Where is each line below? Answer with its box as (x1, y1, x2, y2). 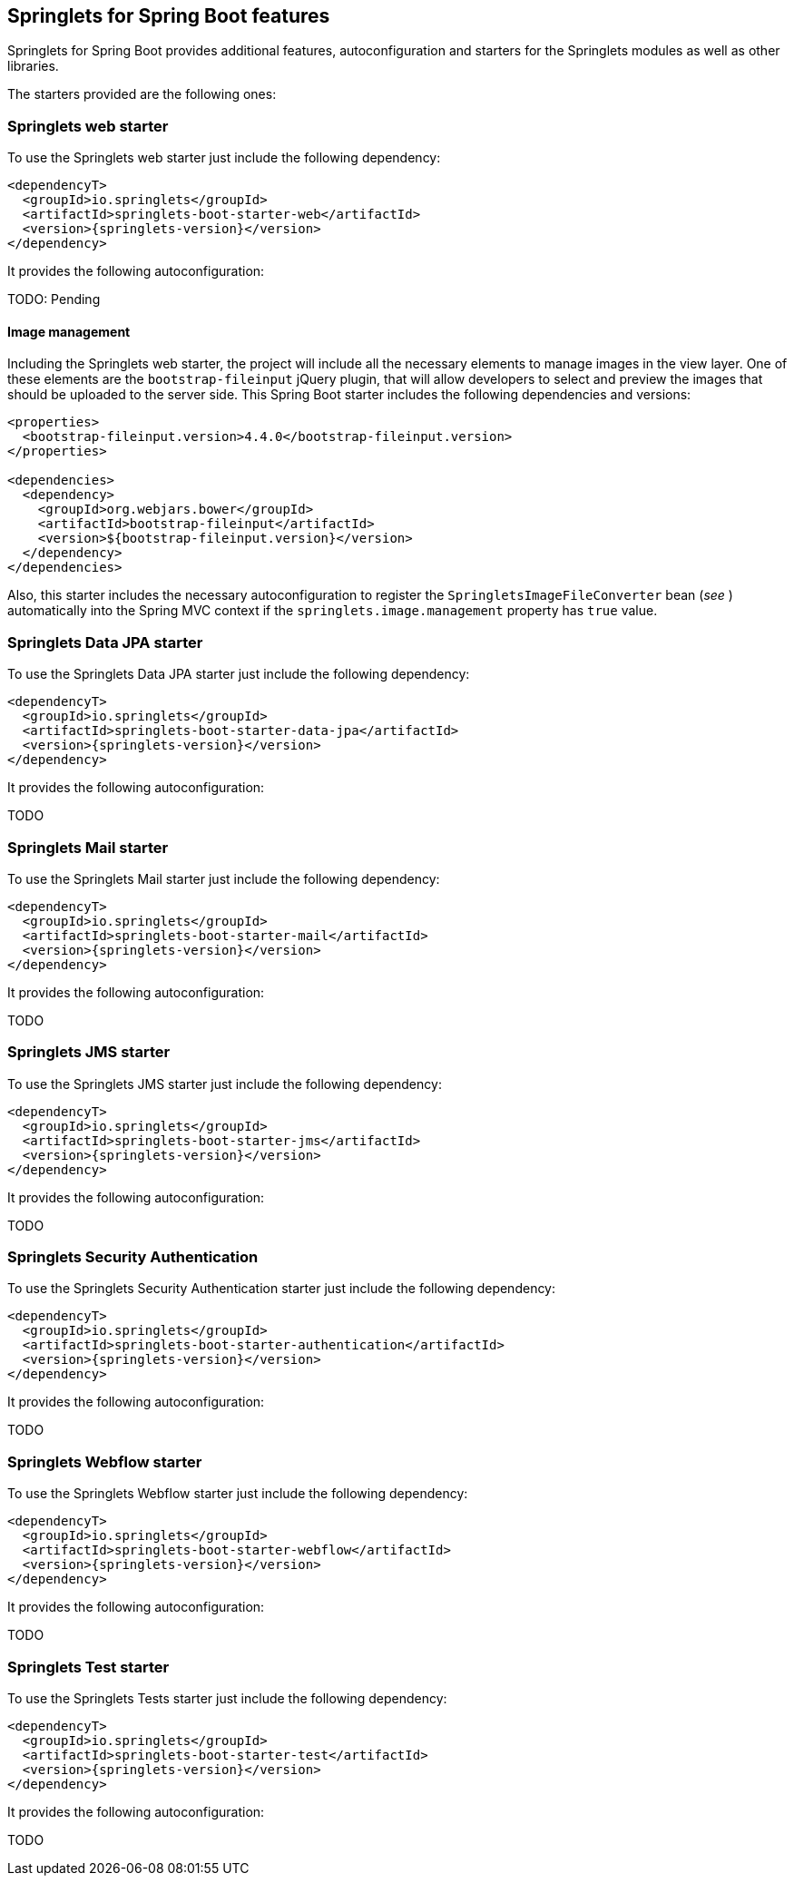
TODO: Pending (7, 291, 101, 308)
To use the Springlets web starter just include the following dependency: (7, 150, 441, 166)
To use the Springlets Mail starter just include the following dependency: (7, 870, 440, 887)
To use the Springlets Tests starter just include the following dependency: (7, 1690, 447, 1706)
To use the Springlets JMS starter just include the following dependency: (7, 1075, 442, 1092)
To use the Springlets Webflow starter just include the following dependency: (7, 1486, 468, 1502)
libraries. (7, 58, 59, 74)
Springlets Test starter (7, 1657, 170, 1676)
